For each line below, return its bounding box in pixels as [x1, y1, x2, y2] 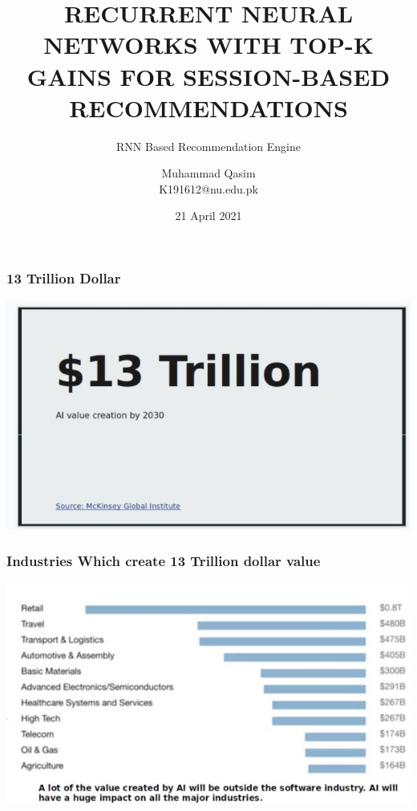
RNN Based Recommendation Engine [116, 137, 301, 154]
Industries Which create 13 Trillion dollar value [6, 551, 321, 571]
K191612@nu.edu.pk [159, 180, 258, 197]
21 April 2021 [175, 207, 242, 224]
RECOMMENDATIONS [69, 91, 348, 124]
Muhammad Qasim [161, 165, 256, 181]
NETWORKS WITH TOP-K [43, 28, 374, 61]
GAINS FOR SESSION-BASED [26, 59, 391, 92]
